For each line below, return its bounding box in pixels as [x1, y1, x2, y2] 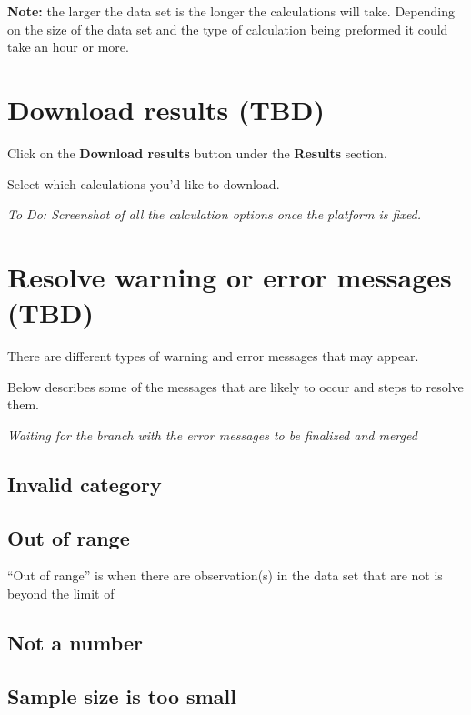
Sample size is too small [7, 681, 236, 710]
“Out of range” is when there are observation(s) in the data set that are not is [7, 566, 443, 585]
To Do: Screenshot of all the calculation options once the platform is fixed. [7, 205, 422, 224]
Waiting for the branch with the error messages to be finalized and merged [7, 425, 417, 444]
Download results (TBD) [7, 90, 325, 127]
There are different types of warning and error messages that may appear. [7, 347, 419, 365]
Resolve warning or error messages [7, 257, 452, 295]
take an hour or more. [7, 37, 129, 56]
